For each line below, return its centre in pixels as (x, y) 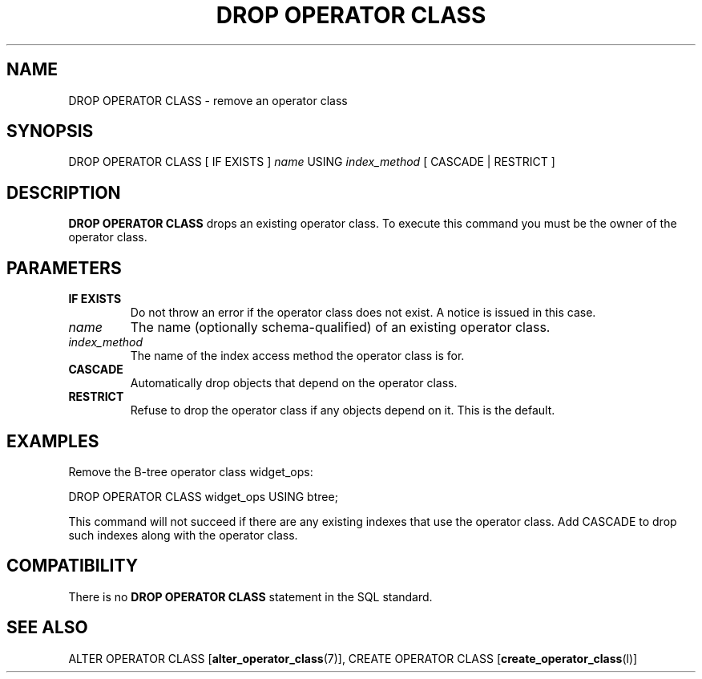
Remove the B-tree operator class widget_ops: (191, 471)
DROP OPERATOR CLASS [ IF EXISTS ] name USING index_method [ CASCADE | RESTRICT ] (312, 162)
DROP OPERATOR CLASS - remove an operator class (208, 100)
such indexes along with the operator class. (183, 535)
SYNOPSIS (50, 131)
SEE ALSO (47, 628)
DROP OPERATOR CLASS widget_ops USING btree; (203, 496)
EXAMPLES (53, 441)
